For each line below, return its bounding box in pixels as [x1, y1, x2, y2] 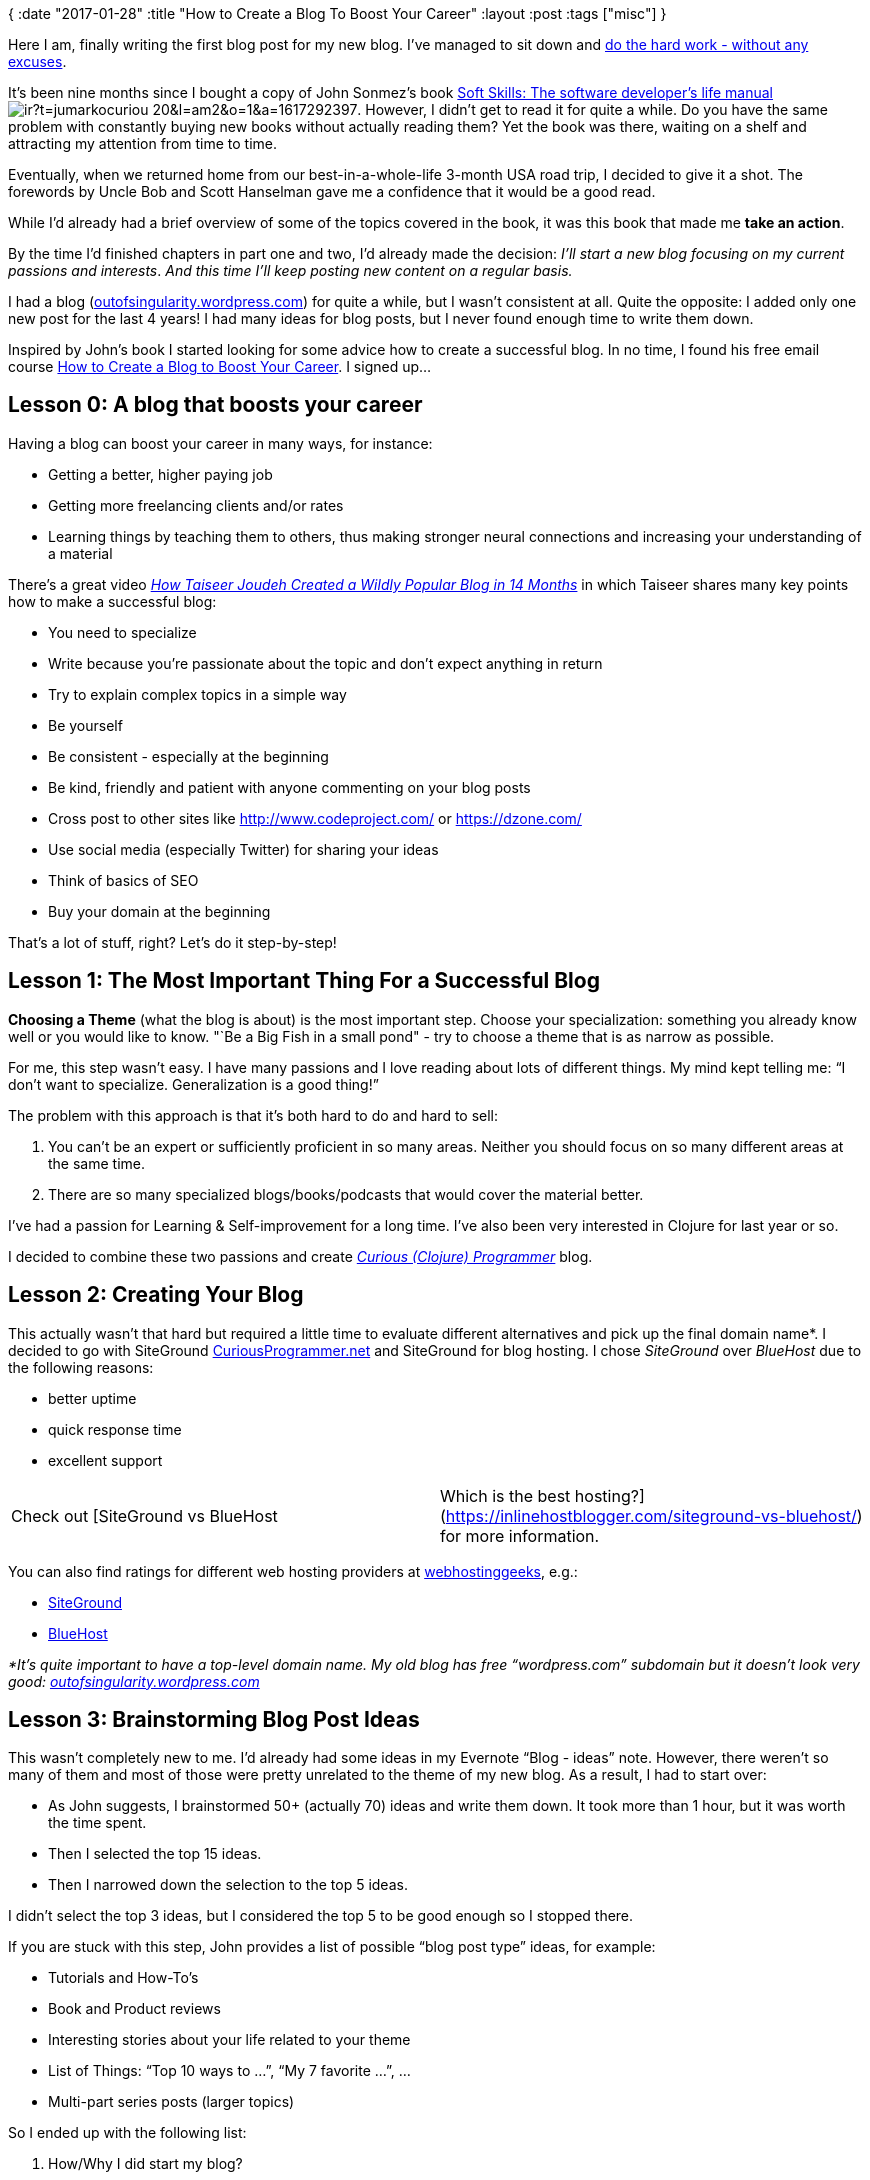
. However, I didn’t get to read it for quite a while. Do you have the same [357, 101, 828, 118]
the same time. [48, 1154, 146, 1172]
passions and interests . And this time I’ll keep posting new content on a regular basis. [8, 262, 573, 279]
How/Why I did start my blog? [48, 2155, 243, 2173]
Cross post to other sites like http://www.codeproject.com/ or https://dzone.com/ [48, 809, 582, 827]
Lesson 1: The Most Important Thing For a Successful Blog [8, 968, 600, 994]
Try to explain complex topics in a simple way [48, 685, 347, 703]
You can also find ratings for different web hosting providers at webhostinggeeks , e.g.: [8, 1562, 578, 1580]
